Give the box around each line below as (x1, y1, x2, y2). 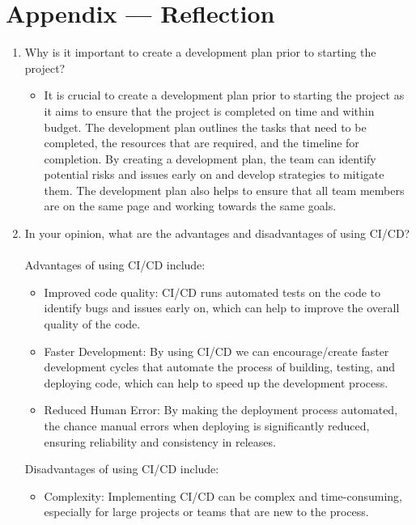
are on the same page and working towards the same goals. (44, 197, 337, 214)
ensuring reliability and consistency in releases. (44, 433, 276, 450)
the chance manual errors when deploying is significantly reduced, (44, 417, 370, 434)
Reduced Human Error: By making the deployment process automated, (44, 401, 398, 418)
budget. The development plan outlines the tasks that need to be (44, 118, 367, 135)
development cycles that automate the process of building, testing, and (44, 358, 396, 375)
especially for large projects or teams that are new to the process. (44, 503, 369, 520)
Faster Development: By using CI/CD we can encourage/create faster (44, 342, 389, 359)
